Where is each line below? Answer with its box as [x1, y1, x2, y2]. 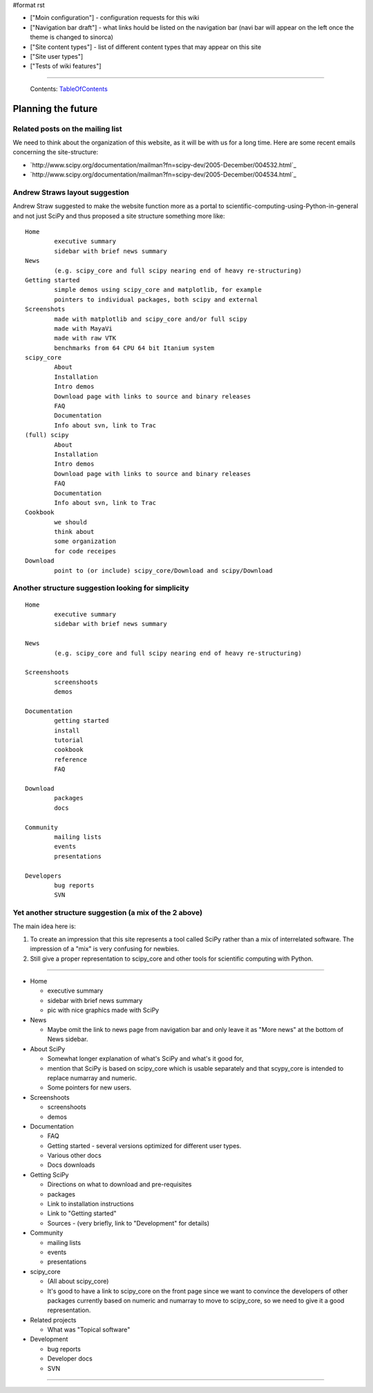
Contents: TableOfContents [30, 84, 108, 93]
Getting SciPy [30, 1170, 69, 1179]
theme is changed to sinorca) [30, 33, 114, 41]
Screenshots [25, 305, 66, 313]
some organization [54, 537, 117, 546]
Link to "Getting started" [47, 1209, 117, 1217]
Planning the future [12, 102, 98, 114]
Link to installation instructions [47, 1200, 134, 1208]
